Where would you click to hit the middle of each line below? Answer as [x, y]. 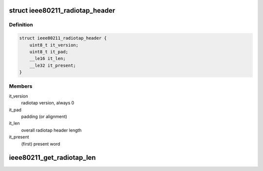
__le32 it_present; [53, 65]
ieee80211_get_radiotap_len [52, 158]
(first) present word [41, 144]
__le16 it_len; [47, 59]
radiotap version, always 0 [48, 103]
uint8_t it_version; [54, 45]
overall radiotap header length [51, 130]
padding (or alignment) [44, 116]
